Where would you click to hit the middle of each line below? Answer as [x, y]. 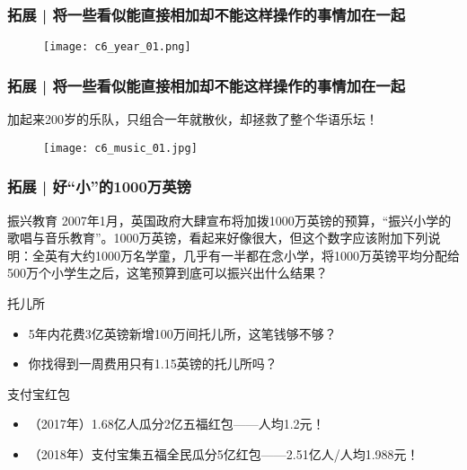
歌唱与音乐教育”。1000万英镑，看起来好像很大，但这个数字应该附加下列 [218, 238]
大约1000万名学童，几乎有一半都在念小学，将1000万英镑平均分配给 [264, 255]
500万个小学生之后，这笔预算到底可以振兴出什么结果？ [167, 273]
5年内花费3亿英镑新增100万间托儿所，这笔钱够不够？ [182, 333]
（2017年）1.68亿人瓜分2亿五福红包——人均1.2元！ [176, 424]
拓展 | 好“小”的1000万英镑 [99, 186]
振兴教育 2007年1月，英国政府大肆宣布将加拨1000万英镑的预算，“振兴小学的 [229, 220]
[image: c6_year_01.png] [117, 47]
